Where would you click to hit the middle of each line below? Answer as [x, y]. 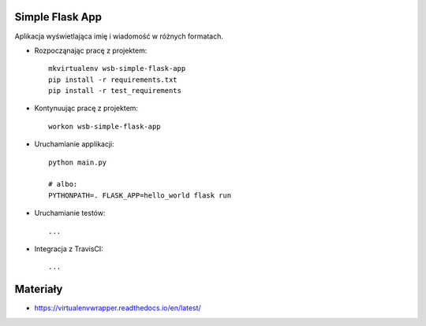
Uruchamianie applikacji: [74, 144]
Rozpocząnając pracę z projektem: [91, 50]
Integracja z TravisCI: [69, 249]
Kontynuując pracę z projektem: [86, 108]
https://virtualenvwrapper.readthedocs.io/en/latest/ [118, 308]
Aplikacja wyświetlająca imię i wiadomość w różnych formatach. [119, 36]
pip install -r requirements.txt [113, 80]
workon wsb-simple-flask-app [105, 126]
